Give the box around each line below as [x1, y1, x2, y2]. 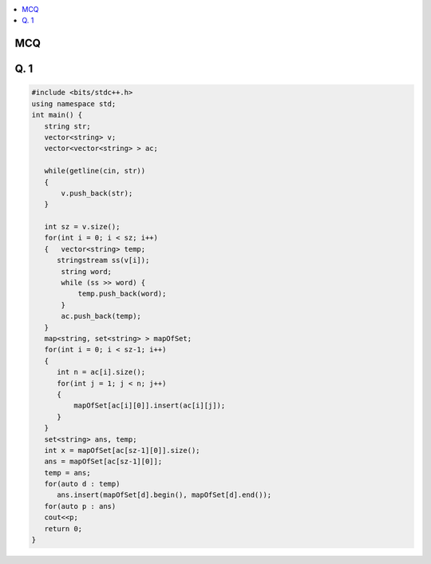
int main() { [31, 110, 83, 120]
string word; [61, 267, 112, 276]
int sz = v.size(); [44, 222, 121, 232]
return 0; [44, 524, 83, 533]
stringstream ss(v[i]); [57, 256, 150, 265]
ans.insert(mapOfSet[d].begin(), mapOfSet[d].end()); [57, 491, 272, 499]
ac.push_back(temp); [61, 312, 141, 321]
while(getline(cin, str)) [44, 166, 146, 176]
